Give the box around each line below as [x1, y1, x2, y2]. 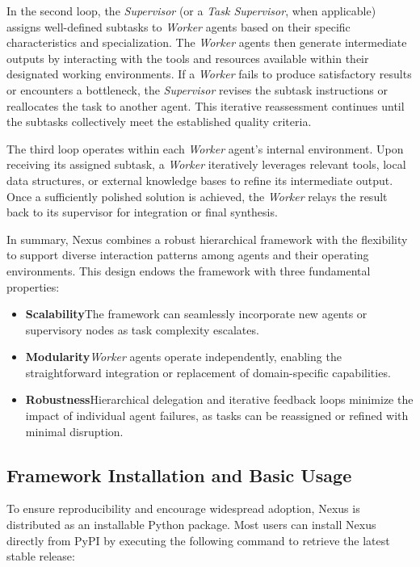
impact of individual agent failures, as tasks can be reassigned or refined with [25, 407, 409, 424]
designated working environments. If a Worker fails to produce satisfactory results [6, 65, 412, 82]
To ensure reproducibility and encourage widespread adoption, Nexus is [6, 500, 360, 517]
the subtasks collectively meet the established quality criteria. [6, 113, 312, 130]
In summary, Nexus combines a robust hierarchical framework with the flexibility [6, 230, 408, 247]
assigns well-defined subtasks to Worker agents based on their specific [6, 18, 351, 35]
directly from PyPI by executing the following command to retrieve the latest [6, 531, 390, 548]
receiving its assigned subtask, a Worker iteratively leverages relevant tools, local [6, 156, 406, 173]
